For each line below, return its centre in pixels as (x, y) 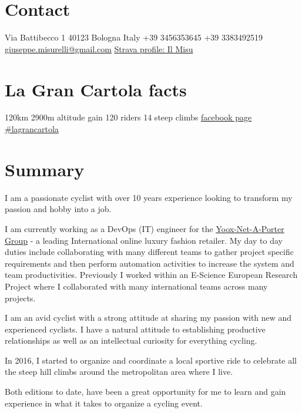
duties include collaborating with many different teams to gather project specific (149, 252)
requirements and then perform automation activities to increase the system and (150, 263)
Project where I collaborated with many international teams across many (136, 286)
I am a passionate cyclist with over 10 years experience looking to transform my (149, 197)
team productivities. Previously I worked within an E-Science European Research (151, 275)
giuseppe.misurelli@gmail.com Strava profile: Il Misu (99, 48)
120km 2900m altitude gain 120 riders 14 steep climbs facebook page (128, 117)
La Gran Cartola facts (96, 89)
